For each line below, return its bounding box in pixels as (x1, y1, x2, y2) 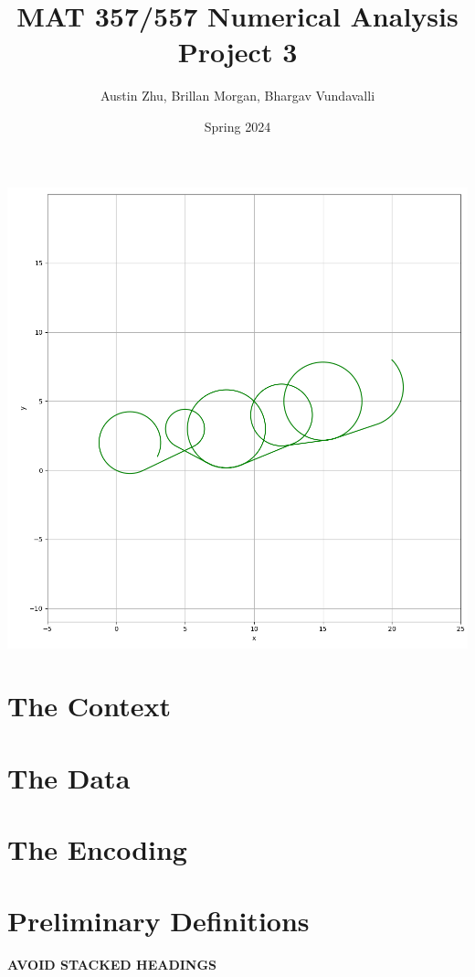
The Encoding (7, 831, 187, 868)
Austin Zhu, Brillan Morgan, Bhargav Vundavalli (100, 86, 375, 105)
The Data (7, 758, 131, 796)
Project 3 (177, 33, 298, 70)
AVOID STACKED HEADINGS (7, 955, 217, 974)
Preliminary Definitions (7, 902, 310, 939)
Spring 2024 (204, 116, 271, 135)
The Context (7, 687, 171, 725)
